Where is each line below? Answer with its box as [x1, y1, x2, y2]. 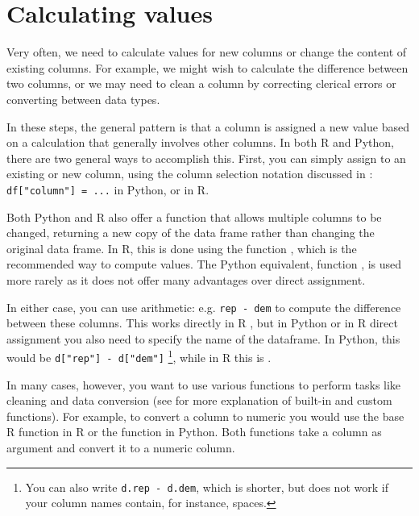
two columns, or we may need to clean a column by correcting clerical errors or [6, 75, 396, 92]
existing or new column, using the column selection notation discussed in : [6, 165, 373, 182]
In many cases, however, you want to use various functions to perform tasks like [6, 376, 401, 393]
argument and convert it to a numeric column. [6, 439, 235, 456]
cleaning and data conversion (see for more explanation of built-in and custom [6, 392, 392, 409]
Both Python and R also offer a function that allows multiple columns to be [6, 208, 382, 225]
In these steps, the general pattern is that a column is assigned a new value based [6, 118, 409, 135]
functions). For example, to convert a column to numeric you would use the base [6, 407, 404, 424]
